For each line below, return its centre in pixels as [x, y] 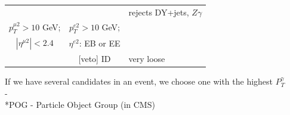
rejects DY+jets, [159, 12]
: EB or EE [100, 43]
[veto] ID [95, 58]
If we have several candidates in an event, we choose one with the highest [139, 81]
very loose [147, 58]
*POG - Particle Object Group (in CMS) [80, 105]
